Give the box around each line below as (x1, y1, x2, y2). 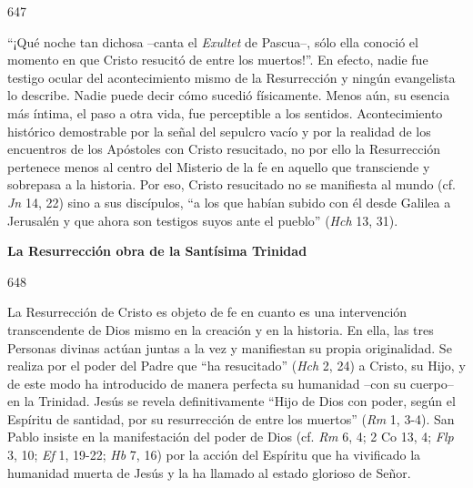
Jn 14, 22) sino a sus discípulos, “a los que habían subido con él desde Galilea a (7, 192, 451, 211)
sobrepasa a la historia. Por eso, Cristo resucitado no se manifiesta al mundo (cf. (7, 175, 456, 194)
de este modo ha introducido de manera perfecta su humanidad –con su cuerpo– (7, 373, 454, 392)
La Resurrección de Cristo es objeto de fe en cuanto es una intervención (7, 302, 408, 321)
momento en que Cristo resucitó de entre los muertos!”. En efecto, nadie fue (7, 50, 428, 69)
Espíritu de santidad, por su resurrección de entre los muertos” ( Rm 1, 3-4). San (7, 409, 455, 428)
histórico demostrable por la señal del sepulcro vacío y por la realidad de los (7, 121, 431, 140)
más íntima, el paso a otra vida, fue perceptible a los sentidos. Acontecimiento (7, 103, 443, 122)
